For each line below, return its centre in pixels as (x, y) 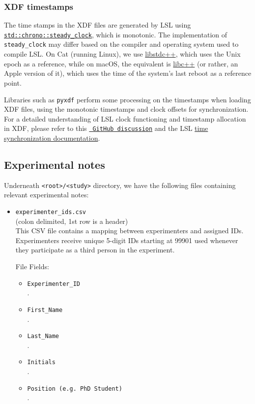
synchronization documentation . (52, 138)
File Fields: (32, 266)
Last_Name (43, 336)
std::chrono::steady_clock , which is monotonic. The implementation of (115, 34)
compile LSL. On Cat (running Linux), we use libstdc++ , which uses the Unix (122, 54)
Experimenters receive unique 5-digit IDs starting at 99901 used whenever (127, 240)
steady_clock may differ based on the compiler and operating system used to (121, 44)
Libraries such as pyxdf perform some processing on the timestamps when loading (127, 99)
